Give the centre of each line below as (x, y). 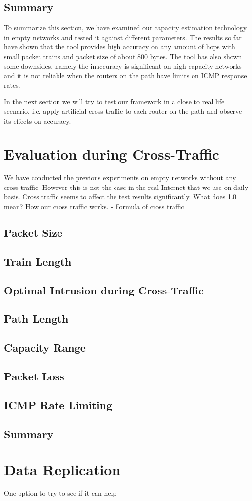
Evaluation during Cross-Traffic (112, 154)
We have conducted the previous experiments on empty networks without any (120, 177)
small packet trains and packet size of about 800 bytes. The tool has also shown (123, 56)
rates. (12, 85)
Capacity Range (45, 347)
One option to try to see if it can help (60, 493)
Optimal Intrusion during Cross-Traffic (104, 290)
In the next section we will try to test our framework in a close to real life (114, 101)
